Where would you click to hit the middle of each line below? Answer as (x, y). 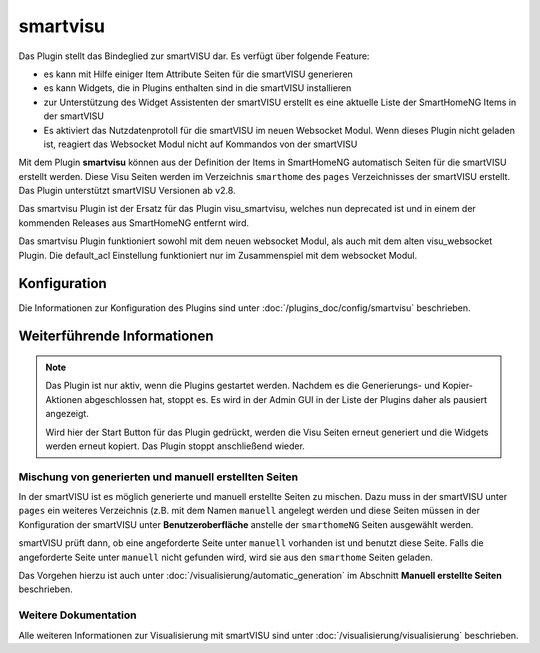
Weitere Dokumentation (77, 615)
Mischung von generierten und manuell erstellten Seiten (158, 477)
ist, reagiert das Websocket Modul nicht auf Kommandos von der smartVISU (200, 144)
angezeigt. (67, 414)
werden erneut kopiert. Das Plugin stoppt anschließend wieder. (175, 446)
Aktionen (64, 399)
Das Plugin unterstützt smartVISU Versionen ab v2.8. (127, 191)
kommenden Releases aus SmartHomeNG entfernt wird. (134, 222)
